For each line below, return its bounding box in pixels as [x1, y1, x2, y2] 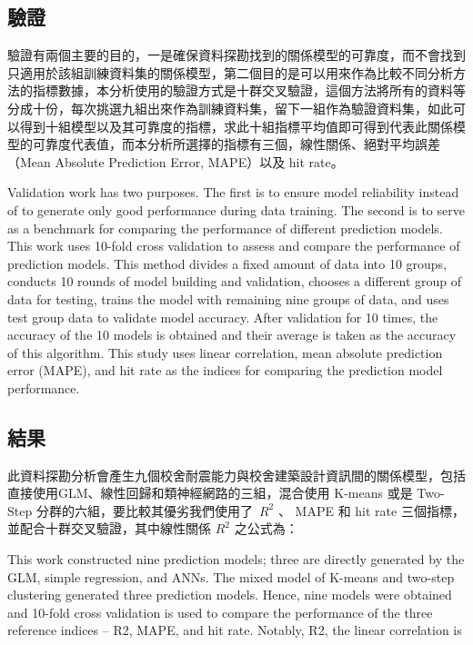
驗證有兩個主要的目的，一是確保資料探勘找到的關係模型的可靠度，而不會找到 [7, 45, 466, 64]
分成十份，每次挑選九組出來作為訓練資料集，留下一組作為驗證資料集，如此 [7, 98, 453, 117]
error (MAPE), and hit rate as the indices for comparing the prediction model [7, 361, 443, 380]
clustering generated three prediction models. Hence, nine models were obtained [7, 585, 452, 604]
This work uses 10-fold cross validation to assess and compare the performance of [7, 236, 460, 255]
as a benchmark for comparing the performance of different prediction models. [7, 218, 443, 237]
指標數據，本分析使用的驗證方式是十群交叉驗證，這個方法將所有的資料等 [32, 81, 466, 100]
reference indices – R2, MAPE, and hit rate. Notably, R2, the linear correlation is [7, 620, 462, 640]
